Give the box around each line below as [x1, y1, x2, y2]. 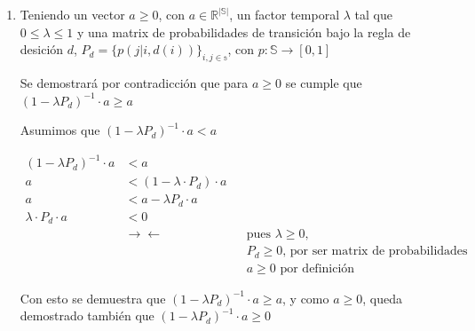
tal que [354, 5, 392, 23]
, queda [362, 288, 402, 307]
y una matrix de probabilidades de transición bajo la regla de [76, 22, 411, 41]
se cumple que [285, 73, 362, 91]
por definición [280, 262, 355, 275]
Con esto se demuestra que [20, 288, 166, 307]
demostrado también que [20, 306, 154, 325]
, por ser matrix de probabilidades [282, 245, 468, 258]
